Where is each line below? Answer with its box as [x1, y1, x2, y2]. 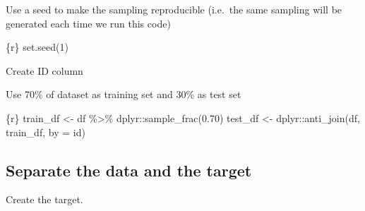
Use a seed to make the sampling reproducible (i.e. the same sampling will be [6, 2, 342, 16]
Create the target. [6, 192, 83, 207]
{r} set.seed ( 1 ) [6, 40, 68, 54]
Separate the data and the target [6, 159, 252, 181]
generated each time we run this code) [6, 16, 171, 30]
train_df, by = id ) [6, 124, 85, 139]
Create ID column [6, 63, 83, 78]
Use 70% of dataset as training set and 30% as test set [6, 87, 241, 102]
